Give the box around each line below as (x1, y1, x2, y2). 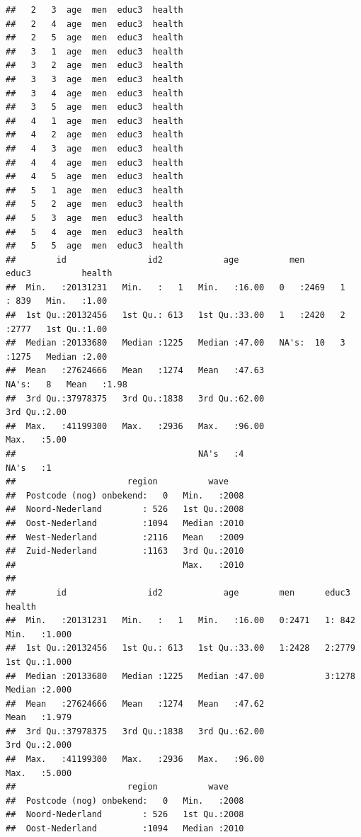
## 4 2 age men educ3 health (6, 130, 183, 140)
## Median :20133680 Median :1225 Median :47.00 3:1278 (6, 671, 355, 681)
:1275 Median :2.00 (6, 351, 108, 362)
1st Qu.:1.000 (6, 656, 72, 667)
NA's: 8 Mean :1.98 (6, 380, 127, 390)
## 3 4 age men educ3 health (6, 88, 183, 98)
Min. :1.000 (6, 629, 72, 639)
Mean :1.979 (6, 712, 72, 723)
